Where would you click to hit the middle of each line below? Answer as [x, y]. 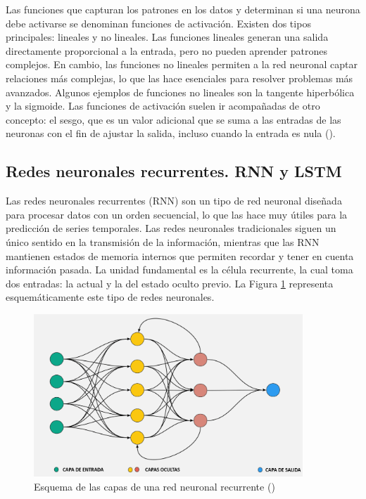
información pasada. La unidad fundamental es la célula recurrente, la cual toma [179, 270]
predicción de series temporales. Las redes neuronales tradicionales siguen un [171, 228]
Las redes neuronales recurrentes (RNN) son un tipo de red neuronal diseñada [174, 201]
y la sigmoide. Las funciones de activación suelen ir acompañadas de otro [163, 106]
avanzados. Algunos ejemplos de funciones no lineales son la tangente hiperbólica [180, 92]
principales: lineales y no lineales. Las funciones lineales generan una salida [167, 37]
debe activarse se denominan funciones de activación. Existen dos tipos [158, 23]
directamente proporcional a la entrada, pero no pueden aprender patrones [166, 50]
